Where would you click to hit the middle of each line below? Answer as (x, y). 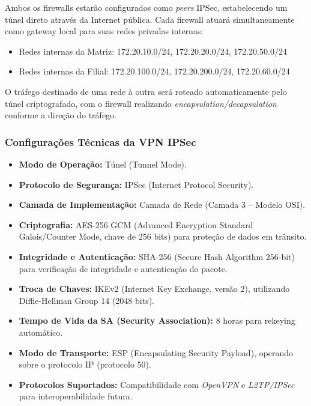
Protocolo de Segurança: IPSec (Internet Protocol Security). (136, 184)
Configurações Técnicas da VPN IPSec (101, 141)
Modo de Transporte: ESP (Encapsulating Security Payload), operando (156, 352)
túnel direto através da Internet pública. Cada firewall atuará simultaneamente (150, 19)
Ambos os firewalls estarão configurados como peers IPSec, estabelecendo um (146, 7)
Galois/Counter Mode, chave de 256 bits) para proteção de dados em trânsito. (163, 236)
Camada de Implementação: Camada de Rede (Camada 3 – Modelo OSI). (162, 205)
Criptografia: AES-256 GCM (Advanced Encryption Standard (136, 224)
